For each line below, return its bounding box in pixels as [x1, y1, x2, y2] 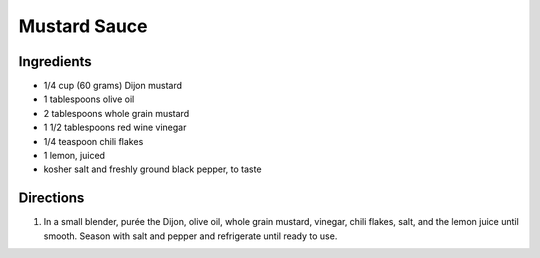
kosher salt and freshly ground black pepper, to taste [43, 163, 262, 175]
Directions [18, 190, 85, 207]
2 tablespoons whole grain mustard [43, 107, 190, 119]
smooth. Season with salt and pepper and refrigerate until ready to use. [43, 230, 338, 242]
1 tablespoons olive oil [43, 93, 135, 105]
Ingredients [18, 53, 92, 70]
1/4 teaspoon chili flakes [43, 135, 144, 147]
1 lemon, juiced [43, 150, 105, 162]
